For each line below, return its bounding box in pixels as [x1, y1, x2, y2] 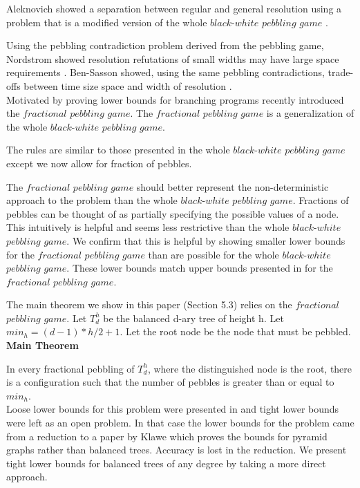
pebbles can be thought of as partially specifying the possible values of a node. [6, 206, 339, 220]
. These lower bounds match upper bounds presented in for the [66, 261, 333, 275]
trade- [328, 65, 354, 79]
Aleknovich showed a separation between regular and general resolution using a [6, 1, 342, 15]
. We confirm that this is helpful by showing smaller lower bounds [66, 233, 345, 247]
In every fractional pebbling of [6, 361, 135, 375]
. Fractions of [292, 193, 349, 207]
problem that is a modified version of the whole [6, 15, 207, 29]
